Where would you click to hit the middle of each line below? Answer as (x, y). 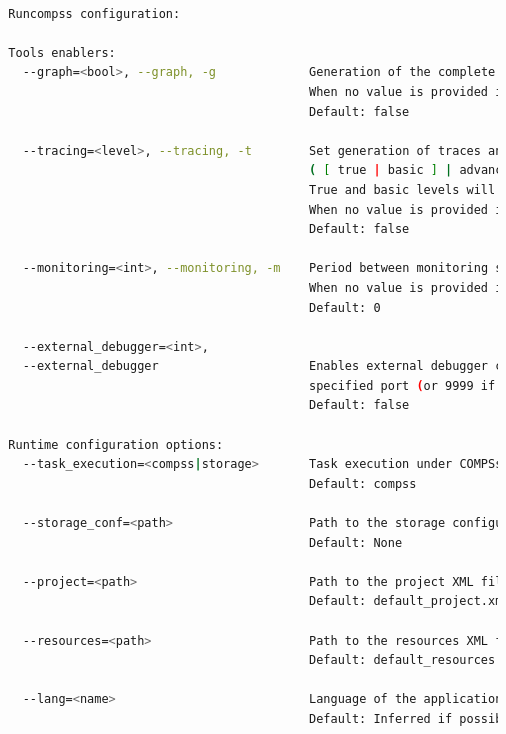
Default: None (356, 542)
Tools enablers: (62, 52)
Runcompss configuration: (94, 13)
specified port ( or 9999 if (402, 385)
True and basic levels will (402, 189)
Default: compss (363, 483)
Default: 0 (345, 307)
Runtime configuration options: (116, 444)
